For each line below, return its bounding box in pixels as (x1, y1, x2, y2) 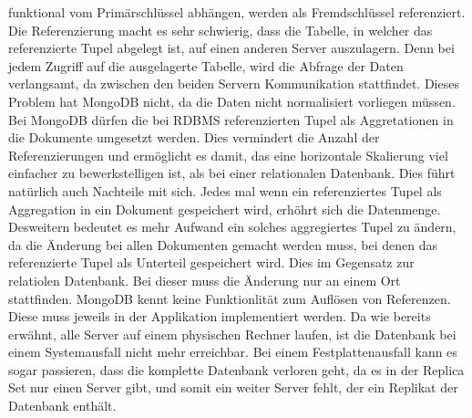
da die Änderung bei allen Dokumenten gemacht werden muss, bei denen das (8, 235, 438, 254)
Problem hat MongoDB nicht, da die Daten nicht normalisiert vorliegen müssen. (8, 91, 456, 110)
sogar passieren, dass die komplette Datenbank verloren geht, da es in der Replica (8, 360, 465, 379)
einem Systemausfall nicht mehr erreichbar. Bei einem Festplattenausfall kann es (8, 342, 457, 361)
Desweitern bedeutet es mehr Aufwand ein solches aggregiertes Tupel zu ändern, (8, 217, 457, 236)
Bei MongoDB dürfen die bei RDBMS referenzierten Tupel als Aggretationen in (8, 110, 454, 129)
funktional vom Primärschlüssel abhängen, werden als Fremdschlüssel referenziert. (8, 3, 466, 21)
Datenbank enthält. (8, 396, 117, 415)
